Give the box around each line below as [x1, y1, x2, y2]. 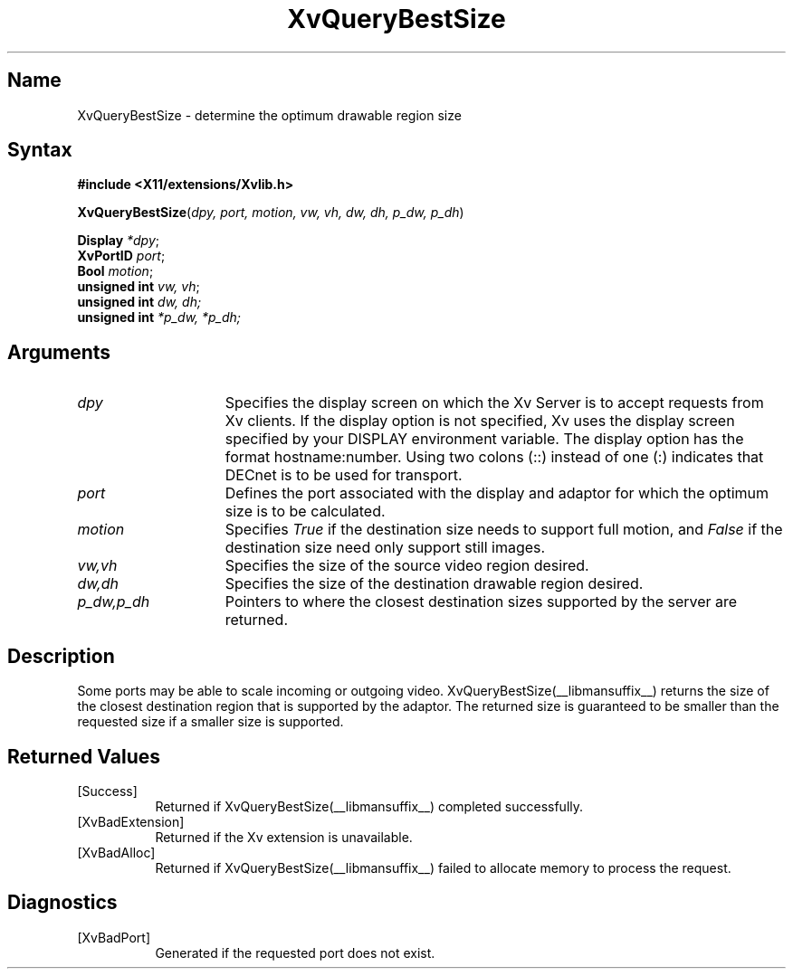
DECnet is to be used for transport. [225, 466, 463, 485]
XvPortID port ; [77, 248, 166, 264]
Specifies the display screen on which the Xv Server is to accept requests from [225, 393, 764, 412]
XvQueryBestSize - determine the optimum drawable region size [77, 107, 462, 123]
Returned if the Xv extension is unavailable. [155, 829, 413, 845]
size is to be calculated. [225, 502, 386, 521]
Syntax [7, 138, 72, 162]
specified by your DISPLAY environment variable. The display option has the [225, 430, 744, 449]
